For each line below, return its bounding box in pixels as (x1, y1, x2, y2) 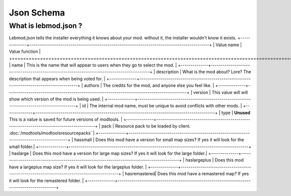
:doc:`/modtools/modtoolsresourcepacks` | (9, 130, 95, 136)
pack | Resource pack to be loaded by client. (101, 123, 191, 129)
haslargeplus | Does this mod (185, 157, 244, 163)
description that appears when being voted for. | (9, 76, 106, 82)
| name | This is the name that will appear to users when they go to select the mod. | (9, 62, 177, 68)
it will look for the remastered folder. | (9, 178, 84, 183)
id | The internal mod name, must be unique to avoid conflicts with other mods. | (81, 103, 242, 109)
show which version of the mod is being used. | (9, 96, 104, 102)
